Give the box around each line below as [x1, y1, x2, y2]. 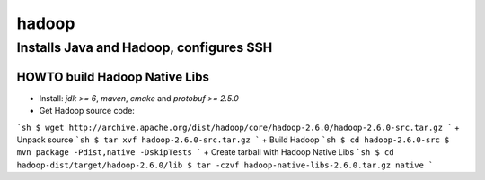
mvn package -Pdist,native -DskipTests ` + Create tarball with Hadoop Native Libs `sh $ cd [16, 147, 394, 158]
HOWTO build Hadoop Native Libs [16, 69, 210, 84]
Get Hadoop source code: [39, 106, 135, 116]
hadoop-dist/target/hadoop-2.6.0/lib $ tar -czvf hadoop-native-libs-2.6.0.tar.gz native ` [16, 159, 434, 170]
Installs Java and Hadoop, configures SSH [16, 39, 273, 56]
